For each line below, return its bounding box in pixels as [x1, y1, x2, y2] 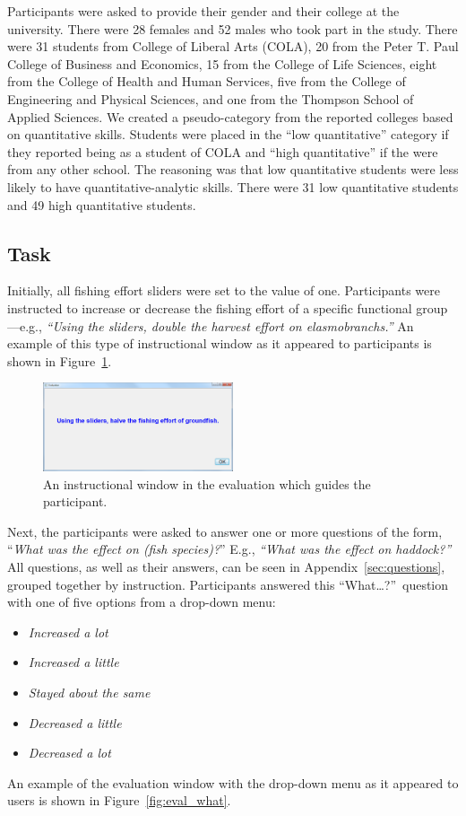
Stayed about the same [28, 682, 151, 701]
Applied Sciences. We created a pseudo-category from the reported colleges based [7, 107, 453, 126]
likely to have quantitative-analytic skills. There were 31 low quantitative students [7, 177, 459, 196]
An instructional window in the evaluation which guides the [43, 474, 371, 493]
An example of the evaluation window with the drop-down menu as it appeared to [7, 773, 459, 792]
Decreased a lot [28, 743, 111, 762]
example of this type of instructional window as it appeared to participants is [7, 334, 432, 353]
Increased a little [28, 653, 119, 671]
